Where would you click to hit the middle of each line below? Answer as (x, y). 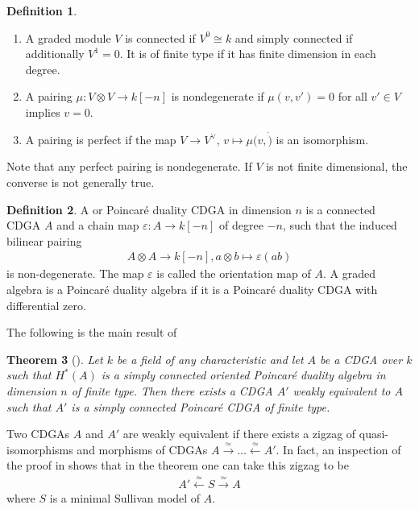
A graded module (68, 37)
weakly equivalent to (342, 390)
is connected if (160, 37)
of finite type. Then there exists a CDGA (172, 390)
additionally (55, 54)
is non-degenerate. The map (75, 273)
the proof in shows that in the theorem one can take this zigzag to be (178, 465)
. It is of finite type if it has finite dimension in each (248, 54)
